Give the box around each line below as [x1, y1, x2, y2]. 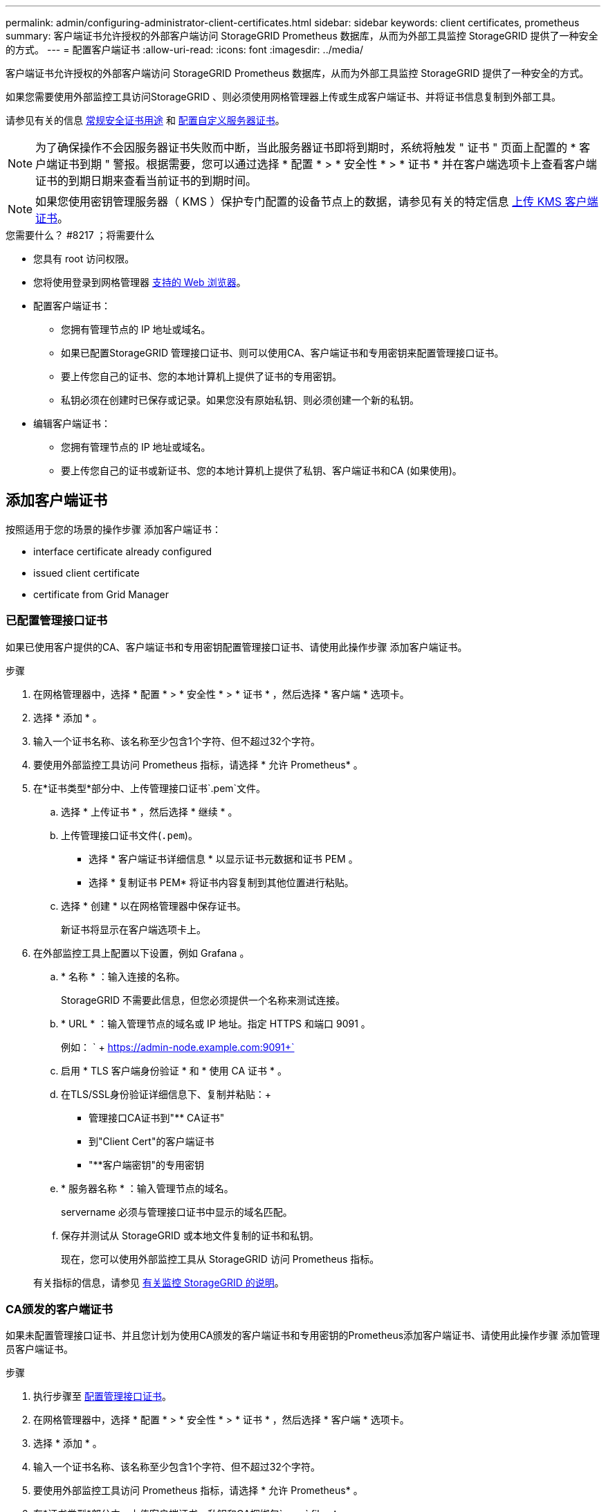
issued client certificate [33, 566, 140, 579]
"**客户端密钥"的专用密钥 [89, 1158, 205, 1171]
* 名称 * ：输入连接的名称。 [61, 970, 185, 982]
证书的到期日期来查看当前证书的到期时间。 [35, 174, 257, 188]
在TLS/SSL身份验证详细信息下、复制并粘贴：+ [61, 1088, 272, 1100]
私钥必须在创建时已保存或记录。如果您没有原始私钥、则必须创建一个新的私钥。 [61, 394, 419, 406]
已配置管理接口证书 [6, 613, 108, 628]
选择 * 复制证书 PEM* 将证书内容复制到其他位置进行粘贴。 [89, 876, 354, 888]
